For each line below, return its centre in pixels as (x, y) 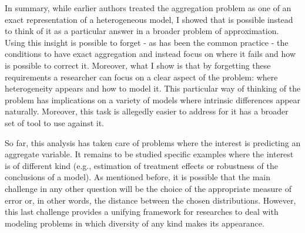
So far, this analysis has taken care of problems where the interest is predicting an (153, 142)
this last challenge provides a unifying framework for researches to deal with (142, 212)
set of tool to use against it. (54, 122)
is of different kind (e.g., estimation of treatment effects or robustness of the (141, 165)
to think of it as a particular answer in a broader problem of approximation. (142, 31)
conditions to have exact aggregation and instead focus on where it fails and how (150, 54)
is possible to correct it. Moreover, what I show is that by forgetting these (138, 65)
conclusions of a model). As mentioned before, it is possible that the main (138, 177)
